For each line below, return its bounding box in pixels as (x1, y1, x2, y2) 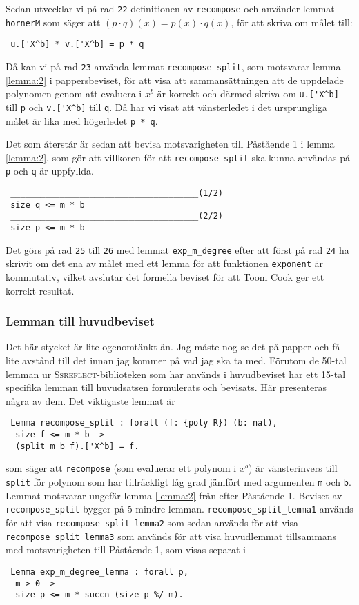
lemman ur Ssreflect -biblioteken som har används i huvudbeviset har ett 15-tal (6, 366, 346, 381)
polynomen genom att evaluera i (6, 86, 142, 101)
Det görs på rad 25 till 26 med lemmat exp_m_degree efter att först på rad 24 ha (6, 242, 349, 257)
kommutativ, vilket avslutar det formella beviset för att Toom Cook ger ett (6, 270, 324, 284)
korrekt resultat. (6, 283, 75, 297)
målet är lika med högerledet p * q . (6, 113, 158, 128)
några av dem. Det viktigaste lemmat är (6, 393, 175, 408)
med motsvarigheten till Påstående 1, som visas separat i (6, 542, 246, 557)
